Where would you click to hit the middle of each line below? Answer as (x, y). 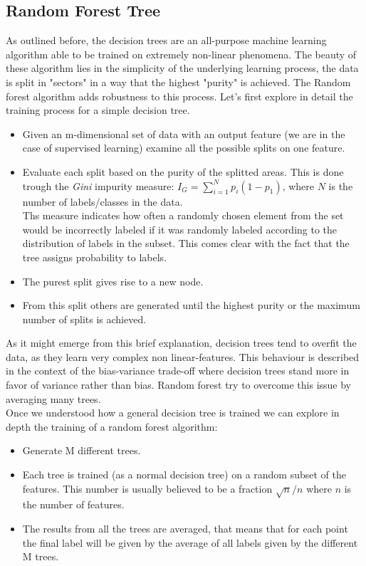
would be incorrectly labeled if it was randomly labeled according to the (180, 229)
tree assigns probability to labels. (95, 257)
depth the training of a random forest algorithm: (112, 426)
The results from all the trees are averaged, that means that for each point (185, 528)
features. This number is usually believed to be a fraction (147, 488)
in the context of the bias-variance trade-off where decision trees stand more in (178, 371)
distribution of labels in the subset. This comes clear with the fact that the (186, 243)
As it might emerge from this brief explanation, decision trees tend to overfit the (181, 343)
